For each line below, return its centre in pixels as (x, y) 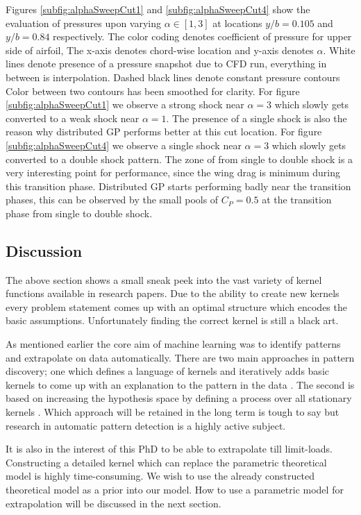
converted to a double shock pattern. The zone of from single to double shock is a (179, 159)
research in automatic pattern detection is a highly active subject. (146, 425)
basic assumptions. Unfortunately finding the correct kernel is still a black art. (172, 320)
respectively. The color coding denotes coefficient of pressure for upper (202, 36)
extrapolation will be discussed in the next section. (114, 503)
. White (339, 50)
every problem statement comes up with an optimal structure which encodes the (176, 306)
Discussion (44, 250)
